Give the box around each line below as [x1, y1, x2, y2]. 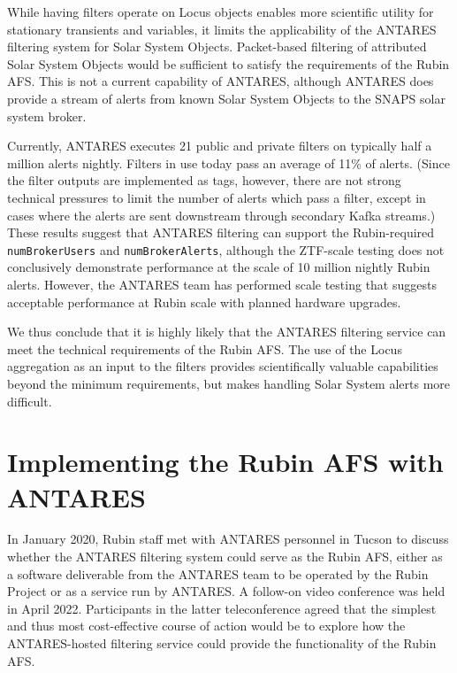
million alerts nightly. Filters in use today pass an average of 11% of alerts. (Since [7, 153, 450, 172]
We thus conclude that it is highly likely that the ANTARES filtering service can [7, 322, 446, 341]
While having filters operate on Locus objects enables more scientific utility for [7, 3, 434, 20]
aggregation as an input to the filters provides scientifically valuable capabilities [7, 357, 438, 375]
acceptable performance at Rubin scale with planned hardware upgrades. [7, 292, 401, 311]
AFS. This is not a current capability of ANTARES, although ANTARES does [7, 72, 434, 90]
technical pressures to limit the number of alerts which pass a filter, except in [7, 188, 426, 206]
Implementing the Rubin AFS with [7, 444, 444, 480]
